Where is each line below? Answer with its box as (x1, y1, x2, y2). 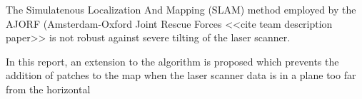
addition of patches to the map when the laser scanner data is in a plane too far (6, 68, 356, 83)
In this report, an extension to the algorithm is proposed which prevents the (6, 53, 339, 68)
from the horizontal (6, 81, 91, 96)
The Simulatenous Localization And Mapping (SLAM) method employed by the (6, 2, 356, 16)
